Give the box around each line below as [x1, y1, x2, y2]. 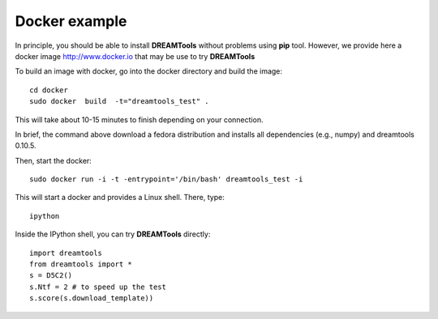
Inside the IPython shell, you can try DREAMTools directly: [15, 229, 211, 239]
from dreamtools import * [29, 260, 133, 269]
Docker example [15, 12, 127, 30]
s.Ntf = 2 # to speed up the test [29, 282, 166, 291]
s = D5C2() [29, 271, 73, 280]
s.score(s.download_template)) [29, 294, 154, 303]
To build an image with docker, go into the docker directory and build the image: [15, 66, 283, 76]
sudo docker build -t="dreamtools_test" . [29, 97, 210, 106]
